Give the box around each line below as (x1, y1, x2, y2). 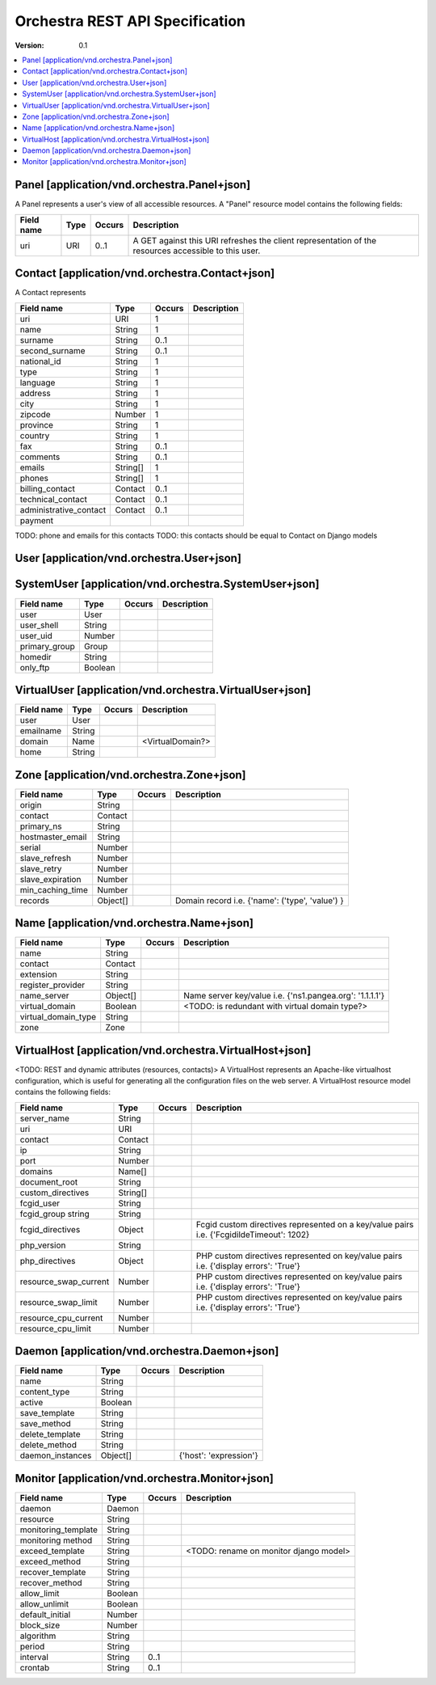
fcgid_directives (19, 1223, 81, 1235)
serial (19, 842, 41, 853)
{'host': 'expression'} (178, 1450, 258, 1461)
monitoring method (19, 1535, 93, 1546)
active (19, 1397, 44, 1408)
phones (19, 472, 48, 484)
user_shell (19, 619, 59, 631)
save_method (19, 1418, 72, 1430)
